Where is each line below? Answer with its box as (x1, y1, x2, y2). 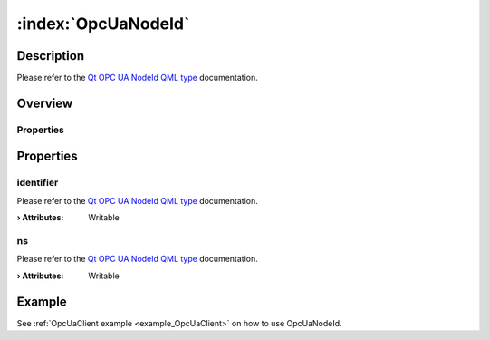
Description (16, 48, 85, 63)
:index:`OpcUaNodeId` (16, 14, 190, 34)
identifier (16, 177, 59, 189)
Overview (16, 95, 73, 111)
